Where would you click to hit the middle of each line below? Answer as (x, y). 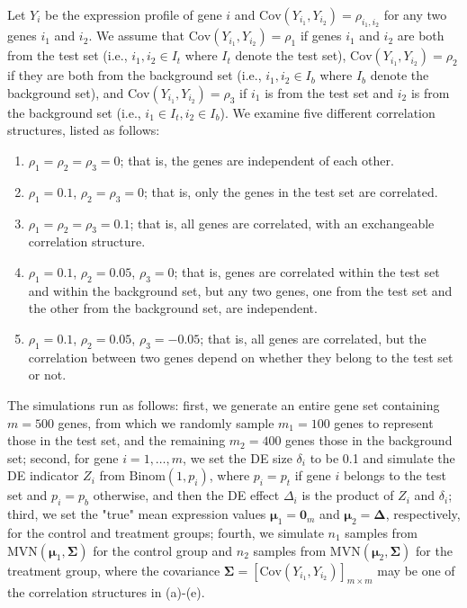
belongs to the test (395, 475)
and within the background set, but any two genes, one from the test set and (240, 290)
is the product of (348, 495)
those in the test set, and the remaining (117, 440)
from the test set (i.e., (67, 55)
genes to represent (384, 422)
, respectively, (423, 514)
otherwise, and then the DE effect (186, 495)
